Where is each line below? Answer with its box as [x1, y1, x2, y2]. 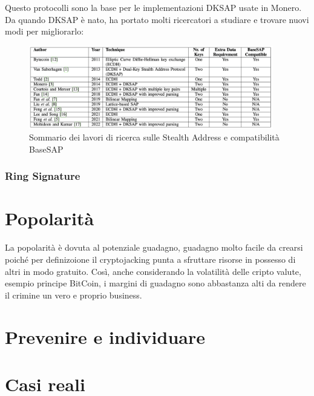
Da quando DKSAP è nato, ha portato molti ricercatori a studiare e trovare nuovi [5, 13, 309, 25]
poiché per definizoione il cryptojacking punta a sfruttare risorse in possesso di [5, 253, 296, 265]
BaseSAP [29, 142, 64, 155]
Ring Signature [5, 168, 80, 183]
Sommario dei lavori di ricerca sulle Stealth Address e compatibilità [29, 131, 280, 144]
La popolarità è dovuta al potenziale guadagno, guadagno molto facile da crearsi [5, 241, 303, 254]
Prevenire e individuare [5, 324, 205, 349]
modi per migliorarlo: [5, 25, 84, 38]
